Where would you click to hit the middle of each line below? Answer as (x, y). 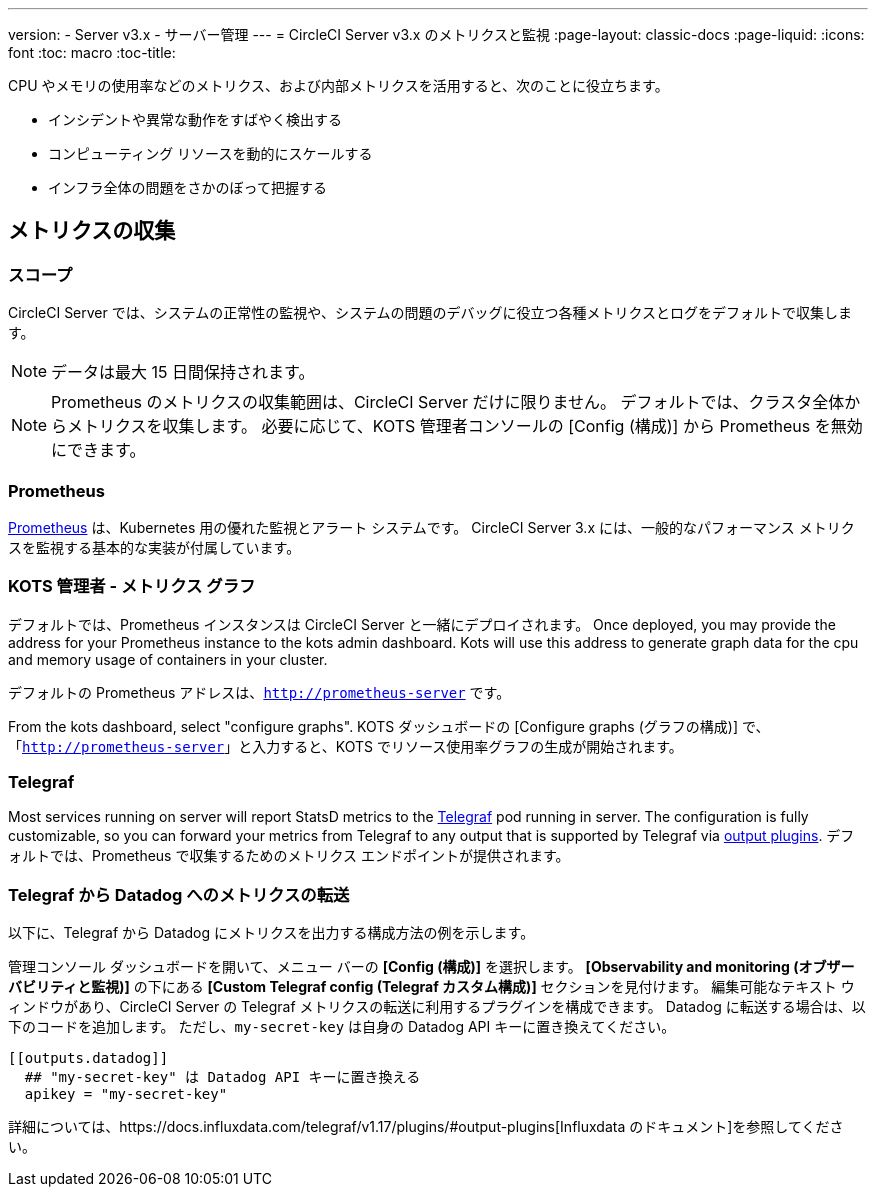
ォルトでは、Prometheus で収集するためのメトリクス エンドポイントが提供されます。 (289, 856)
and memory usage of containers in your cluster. (168, 659)
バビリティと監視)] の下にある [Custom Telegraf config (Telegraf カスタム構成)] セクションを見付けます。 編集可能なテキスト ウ (431, 987)
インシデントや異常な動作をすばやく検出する (195, 119)
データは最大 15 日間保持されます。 (183, 372)
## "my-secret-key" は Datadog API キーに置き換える (222, 1077)
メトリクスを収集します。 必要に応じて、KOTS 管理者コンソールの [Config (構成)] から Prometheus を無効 (465, 426)
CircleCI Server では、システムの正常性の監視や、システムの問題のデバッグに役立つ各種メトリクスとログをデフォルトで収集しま (430, 313)
